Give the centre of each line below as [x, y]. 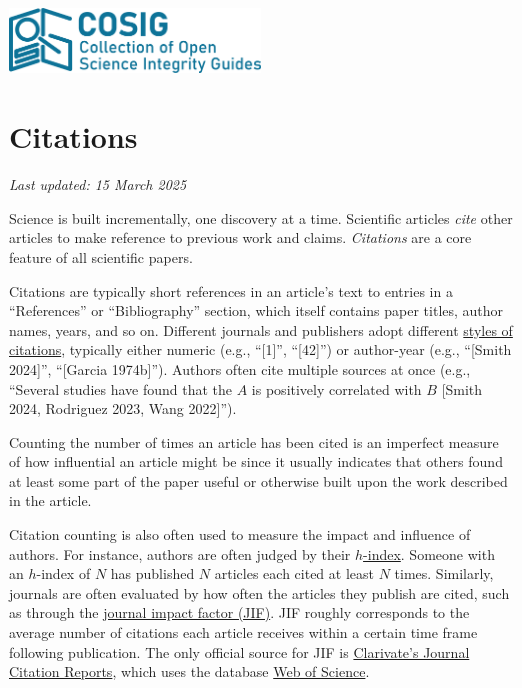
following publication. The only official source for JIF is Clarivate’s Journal [239, 651]
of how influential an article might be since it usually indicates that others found [256, 461]
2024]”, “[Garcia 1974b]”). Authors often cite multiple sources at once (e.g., [240, 368]
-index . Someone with [429, 553]
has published [152, 573]
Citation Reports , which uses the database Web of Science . [189, 671]
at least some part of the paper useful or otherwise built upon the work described [258, 480]
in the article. [50, 500]
